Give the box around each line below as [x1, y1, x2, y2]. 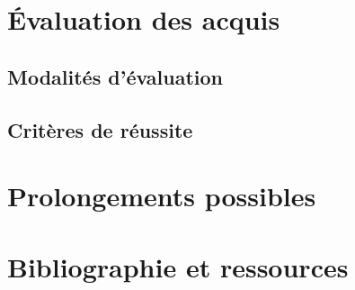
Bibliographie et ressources [7, 248, 349, 285]
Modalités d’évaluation [7, 62, 224, 90]
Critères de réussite [7, 115, 193, 143]
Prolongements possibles [7, 177, 316, 214]
